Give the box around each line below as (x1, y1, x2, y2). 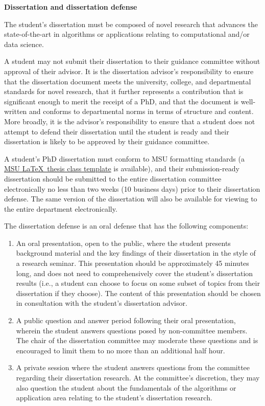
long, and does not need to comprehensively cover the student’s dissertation (16, 267, 253, 278)
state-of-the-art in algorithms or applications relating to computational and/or (4, 29, 250, 39)
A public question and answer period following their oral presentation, (16, 315, 236, 326)
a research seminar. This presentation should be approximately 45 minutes (16, 258, 249, 268)
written (4, 106, 27, 117)
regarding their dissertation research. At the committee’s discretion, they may (16, 372, 260, 382)
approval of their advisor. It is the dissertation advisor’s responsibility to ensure (4, 65, 254, 76)
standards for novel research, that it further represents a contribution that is (4, 86, 244, 97)
